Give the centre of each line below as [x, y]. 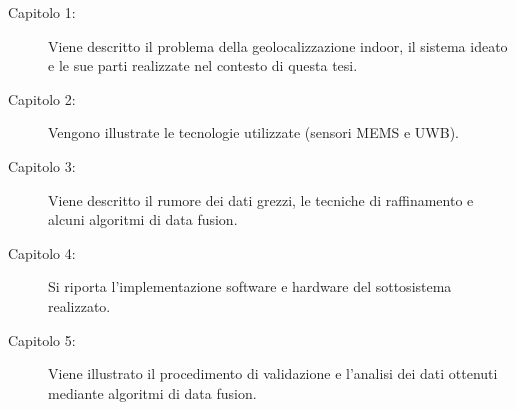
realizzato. [79, 305]
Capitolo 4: [42, 252]
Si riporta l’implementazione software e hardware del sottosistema [250, 286]
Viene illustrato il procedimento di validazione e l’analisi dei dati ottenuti [273, 373]
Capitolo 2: [42, 98]
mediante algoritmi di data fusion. [152, 392]
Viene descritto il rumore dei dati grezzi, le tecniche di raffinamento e [261, 199]
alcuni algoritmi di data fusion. [143, 219]
